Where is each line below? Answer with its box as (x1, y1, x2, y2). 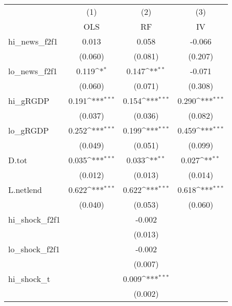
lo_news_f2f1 (8, 65, 58, 77)
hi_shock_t (8, 273, 51, 285)
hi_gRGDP (8, 95, 50, 106)
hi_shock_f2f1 (8, 213, 60, 225)
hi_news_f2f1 (8, 35, 58, 47)
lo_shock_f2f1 (8, 243, 60, 255)
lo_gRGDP (8, 124, 49, 136)
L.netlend (8, 184, 42, 195)
